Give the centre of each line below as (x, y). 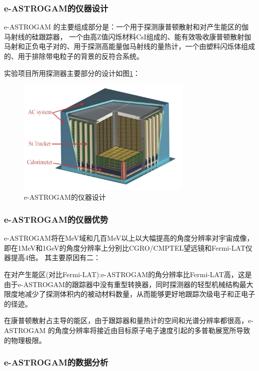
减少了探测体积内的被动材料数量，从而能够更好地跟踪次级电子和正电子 (140, 294)
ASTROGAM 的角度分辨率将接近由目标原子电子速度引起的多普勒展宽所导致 (127, 330)
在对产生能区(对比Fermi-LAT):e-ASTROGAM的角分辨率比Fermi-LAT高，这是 (128, 274)
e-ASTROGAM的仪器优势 (56, 219)
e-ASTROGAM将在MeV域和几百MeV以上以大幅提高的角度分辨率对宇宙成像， (129, 238)
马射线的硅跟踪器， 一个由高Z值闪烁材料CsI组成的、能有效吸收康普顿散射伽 (128, 36)
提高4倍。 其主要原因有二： (56, 257)
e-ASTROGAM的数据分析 (56, 362)
